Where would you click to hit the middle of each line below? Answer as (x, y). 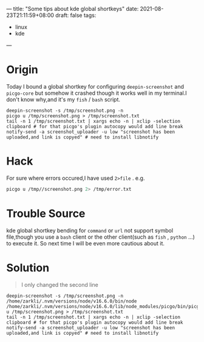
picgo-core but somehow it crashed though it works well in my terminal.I (97, 93)
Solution (28, 268)
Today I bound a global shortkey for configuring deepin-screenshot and (95, 86)
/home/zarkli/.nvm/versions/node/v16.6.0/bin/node (72, 301)
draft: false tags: (76, 15)
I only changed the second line (59, 284)
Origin (22, 70)
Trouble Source (46, 214)
